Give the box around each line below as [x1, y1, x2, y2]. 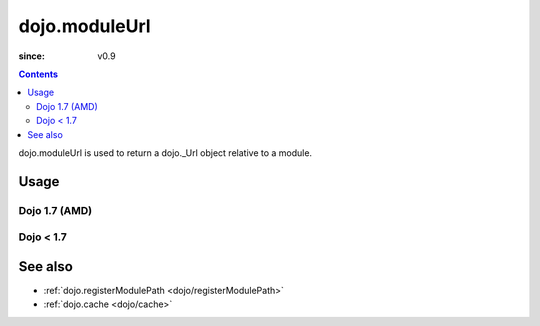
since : [18, 50, 45, 62]
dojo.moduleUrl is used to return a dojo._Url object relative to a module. [18, 146, 313, 159]
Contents [18, 68, 59, 80]
